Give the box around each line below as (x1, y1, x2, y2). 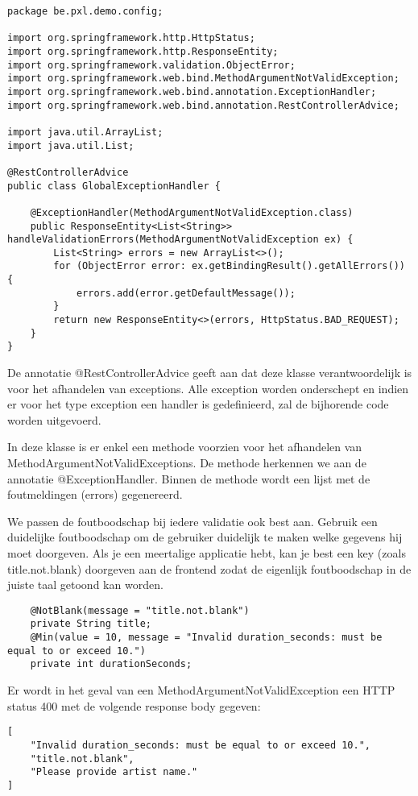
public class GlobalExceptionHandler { (7, 180, 221, 192)
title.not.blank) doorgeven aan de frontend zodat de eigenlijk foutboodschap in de (7, 560, 412, 577)
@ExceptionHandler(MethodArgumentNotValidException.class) (30, 206, 354, 218)
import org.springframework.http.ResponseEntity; (7, 45, 279, 57)
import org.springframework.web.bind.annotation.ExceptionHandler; (7, 85, 377, 97)
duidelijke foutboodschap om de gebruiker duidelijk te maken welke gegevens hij (7, 529, 403, 545)
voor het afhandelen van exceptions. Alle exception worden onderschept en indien (7, 379, 409, 396)
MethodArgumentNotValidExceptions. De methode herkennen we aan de (7, 454, 366, 471)
